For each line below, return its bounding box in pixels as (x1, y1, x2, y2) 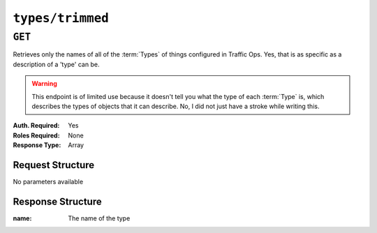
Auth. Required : (13, 121, 60, 130)
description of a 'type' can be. (13, 60, 100, 68)
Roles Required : (13, 131, 60, 140)
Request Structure (13, 159, 95, 171)
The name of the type (68, 213, 131, 223)
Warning (31, 80, 57, 88)
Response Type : (13, 141, 61, 149)
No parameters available (13, 178, 84, 186)
